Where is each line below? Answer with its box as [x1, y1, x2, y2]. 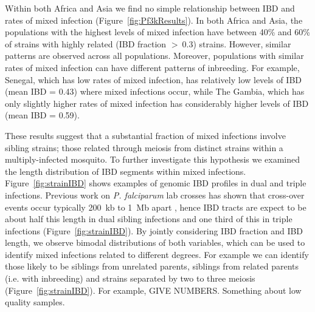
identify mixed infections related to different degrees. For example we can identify [5, 248, 309, 260]
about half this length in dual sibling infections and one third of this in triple [5, 212, 292, 225]
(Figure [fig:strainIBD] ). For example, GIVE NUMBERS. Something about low [5, 283, 302, 296]
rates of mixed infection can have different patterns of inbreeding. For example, [5, 61, 300, 73]
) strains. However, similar [193, 37, 291, 50]
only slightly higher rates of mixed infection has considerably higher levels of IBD [5, 97, 309, 109]
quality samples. [5, 296, 65, 308]
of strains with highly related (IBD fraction [5, 37, 167, 50]
